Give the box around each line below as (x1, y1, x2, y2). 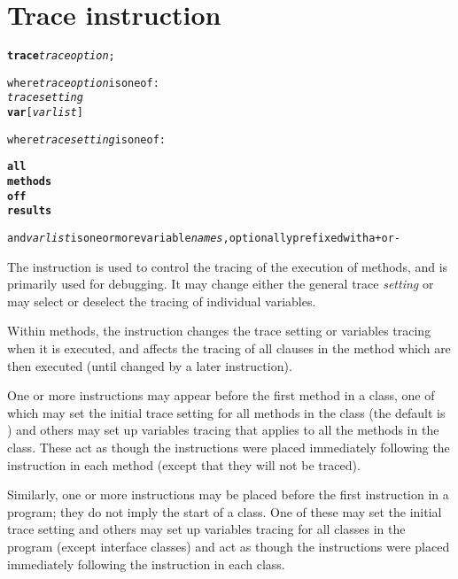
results (7, 205, 52, 218)
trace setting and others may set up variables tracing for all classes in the (7, 520, 406, 538)
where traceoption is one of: (7, 76, 159, 89)
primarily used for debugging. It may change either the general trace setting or (7, 274, 434, 293)
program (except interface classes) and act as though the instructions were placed (7, 537, 450, 555)
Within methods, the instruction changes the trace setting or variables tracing (7, 321, 431, 340)
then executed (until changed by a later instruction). (7, 356, 292, 374)
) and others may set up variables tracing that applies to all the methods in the (7, 421, 439, 439)
